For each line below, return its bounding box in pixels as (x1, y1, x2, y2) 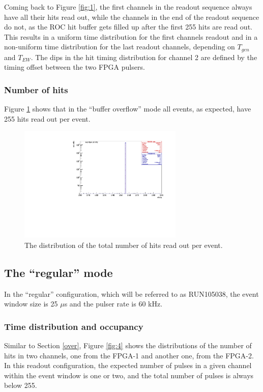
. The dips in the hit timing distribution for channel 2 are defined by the (31, 51, 257, 62)
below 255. (4, 380, 37, 390)
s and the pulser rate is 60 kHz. (64, 298, 163, 309)
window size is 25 (4, 298, 58, 309)
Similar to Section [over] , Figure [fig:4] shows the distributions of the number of (4, 340, 252, 350)
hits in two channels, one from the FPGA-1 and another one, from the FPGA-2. (4, 350, 254, 360)
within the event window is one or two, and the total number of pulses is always (4, 370, 254, 380)
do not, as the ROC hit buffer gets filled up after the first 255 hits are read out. (4, 21, 252, 32)
